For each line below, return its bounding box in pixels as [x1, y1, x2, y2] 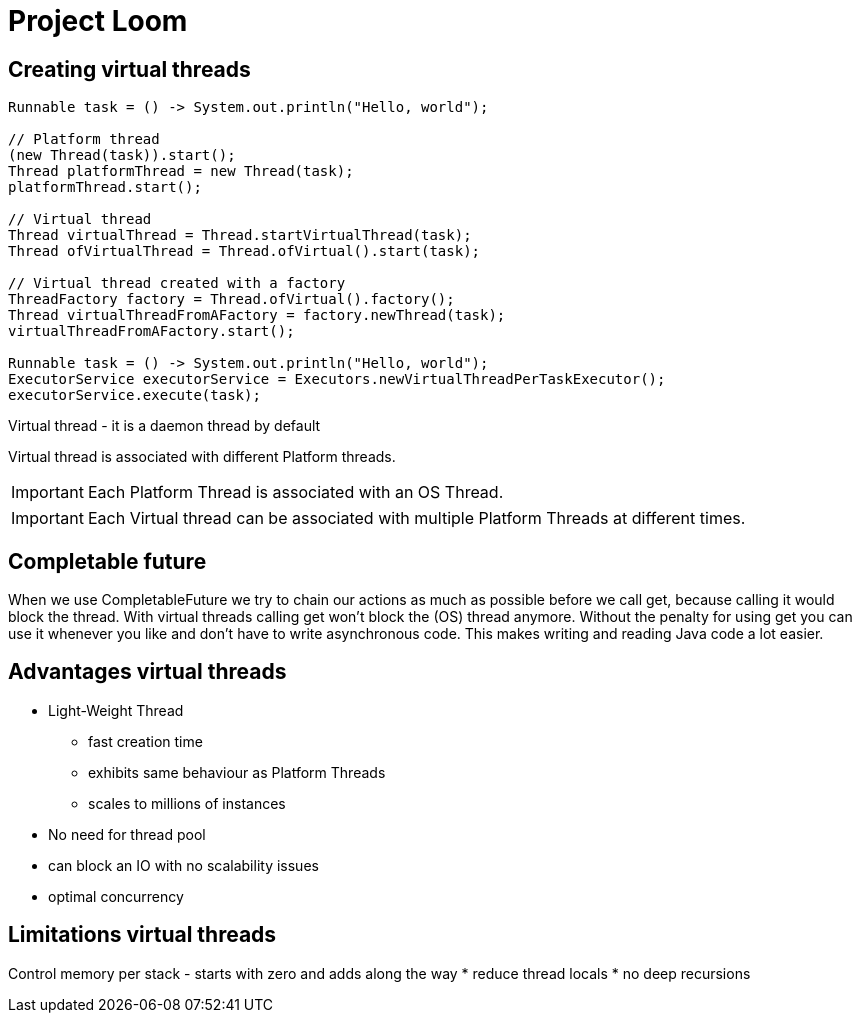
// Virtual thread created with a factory [8, 275, 346, 292]
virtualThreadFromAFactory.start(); [8, 323, 295, 340]
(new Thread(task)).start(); [8, 147, 236, 164]
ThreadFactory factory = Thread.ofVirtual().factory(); [8, 291, 455, 308]
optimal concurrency [48, 887, 184, 905]
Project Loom [8, 4, 188, 38]
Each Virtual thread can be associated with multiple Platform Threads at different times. [87, 508, 746, 529]
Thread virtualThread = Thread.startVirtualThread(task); [8, 227, 472, 244]
